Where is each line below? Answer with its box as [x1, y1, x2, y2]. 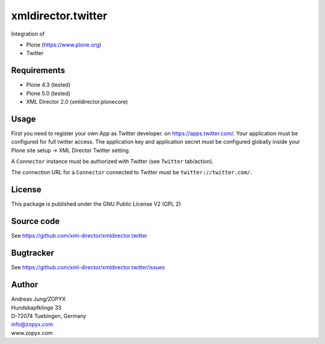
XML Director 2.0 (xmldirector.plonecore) [26, 98, 128, 106]
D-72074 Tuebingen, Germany [11, 312, 87, 319]
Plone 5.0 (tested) [26, 89, 70, 97]
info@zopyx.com [11, 320, 54, 328]
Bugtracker [11, 248, 54, 258]
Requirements [11, 65, 66, 75]
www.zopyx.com [11, 329, 53, 336]
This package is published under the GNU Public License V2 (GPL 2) [11, 200, 181, 208]
